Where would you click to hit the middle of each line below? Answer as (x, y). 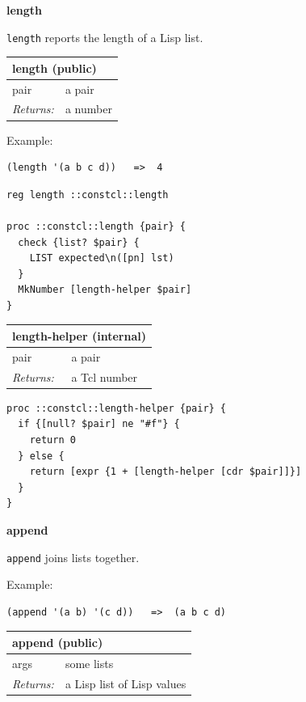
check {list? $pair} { (79, 242)
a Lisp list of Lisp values (126, 683)
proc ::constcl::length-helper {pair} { (117, 408)
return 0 (52, 440)
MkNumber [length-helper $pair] (105, 290)
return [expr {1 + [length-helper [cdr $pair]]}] (166, 472)
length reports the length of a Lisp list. (105, 37)
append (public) (58, 642)
